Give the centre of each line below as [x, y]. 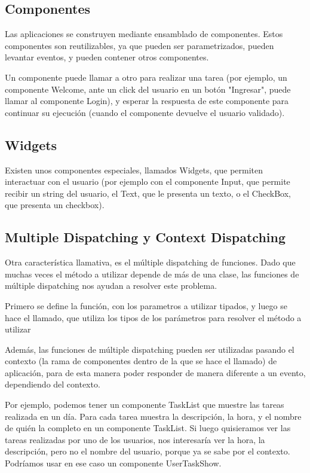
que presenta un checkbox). [55, 205]
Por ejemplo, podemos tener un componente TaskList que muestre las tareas [145, 405]
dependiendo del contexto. [53, 384]
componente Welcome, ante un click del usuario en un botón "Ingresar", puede [148, 89]
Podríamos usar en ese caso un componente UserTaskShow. [113, 463]
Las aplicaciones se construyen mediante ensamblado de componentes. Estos [144, 34]
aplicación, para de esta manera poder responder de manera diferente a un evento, [155, 372]
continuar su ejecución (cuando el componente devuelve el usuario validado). [145, 112]
